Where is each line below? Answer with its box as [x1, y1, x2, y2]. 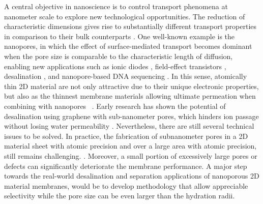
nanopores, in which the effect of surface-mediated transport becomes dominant [4, 41, 252, 51]
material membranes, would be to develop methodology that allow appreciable [4, 180, 248, 191]
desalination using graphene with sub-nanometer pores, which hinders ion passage [4, 110, 259, 121]
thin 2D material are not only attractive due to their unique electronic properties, [4, 80, 259, 91]
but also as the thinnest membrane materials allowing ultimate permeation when [4, 91, 256, 101]
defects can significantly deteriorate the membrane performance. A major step [4, 160, 247, 171]
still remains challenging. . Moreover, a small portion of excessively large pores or [4, 150, 257, 161]
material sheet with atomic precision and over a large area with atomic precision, [4, 140, 257, 151]
